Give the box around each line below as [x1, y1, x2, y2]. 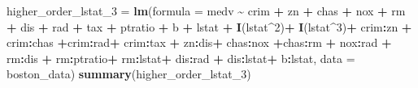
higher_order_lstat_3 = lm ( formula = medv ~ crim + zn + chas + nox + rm [7, 2, 406, 19]
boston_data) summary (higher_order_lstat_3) [7, 65, 251, 82]
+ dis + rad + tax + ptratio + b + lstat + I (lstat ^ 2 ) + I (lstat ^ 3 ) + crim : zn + [7, 18, 412, 35]
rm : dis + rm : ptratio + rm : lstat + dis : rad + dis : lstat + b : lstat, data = [7, 49, 355, 66]
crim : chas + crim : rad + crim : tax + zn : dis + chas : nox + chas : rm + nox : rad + [7, 34, 392, 51]
